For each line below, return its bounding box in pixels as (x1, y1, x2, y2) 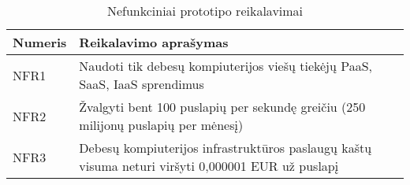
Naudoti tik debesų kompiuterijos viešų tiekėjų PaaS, (79, 57, 373, 75)
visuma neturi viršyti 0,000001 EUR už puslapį (79, 157, 339, 175)
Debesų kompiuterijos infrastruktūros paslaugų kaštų (79, 139, 372, 157)
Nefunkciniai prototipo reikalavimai (106, 2, 304, 20)
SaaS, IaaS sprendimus (79, 75, 204, 93)
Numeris (13, 33, 67, 51)
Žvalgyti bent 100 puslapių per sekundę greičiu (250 (79, 98, 366, 116)
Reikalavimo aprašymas (79, 33, 229, 51)
